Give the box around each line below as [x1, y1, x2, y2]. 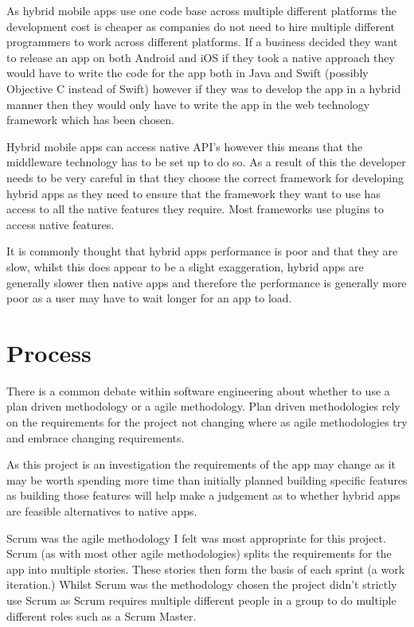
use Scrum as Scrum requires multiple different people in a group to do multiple [6, 591, 396, 608]
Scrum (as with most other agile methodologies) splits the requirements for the [6, 545, 392, 562]
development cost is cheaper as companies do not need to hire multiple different [6, 18, 396, 34]
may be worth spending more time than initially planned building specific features [6, 471, 408, 488]
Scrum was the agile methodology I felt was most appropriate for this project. [6, 529, 386, 546]
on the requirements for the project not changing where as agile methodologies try [6, 414, 408, 430]
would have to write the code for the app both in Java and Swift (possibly [6, 64, 369, 81]
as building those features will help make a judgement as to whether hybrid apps [6, 487, 400, 504]
